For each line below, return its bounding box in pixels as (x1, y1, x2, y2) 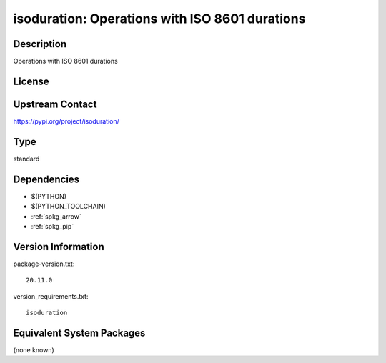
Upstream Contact (13, 98, 97, 110)
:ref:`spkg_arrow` (31, 212, 81, 221)
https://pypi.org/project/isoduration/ (13, 116, 119, 125)
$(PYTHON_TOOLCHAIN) (31, 202, 107, 211)
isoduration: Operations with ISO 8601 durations (13, 11, 306, 26)
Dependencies (13, 173, 80, 185)
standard (13, 154, 40, 163)
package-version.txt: (13, 259, 75, 268)
